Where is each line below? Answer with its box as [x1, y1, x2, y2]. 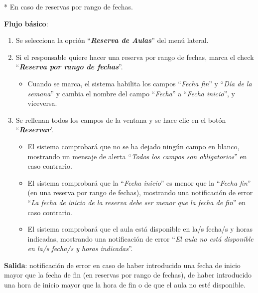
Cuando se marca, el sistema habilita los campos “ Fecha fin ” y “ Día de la [27, 78, 252, 88]
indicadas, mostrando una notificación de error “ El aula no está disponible [27, 233, 254, 244]
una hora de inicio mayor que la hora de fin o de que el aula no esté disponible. [4, 280, 246, 290]
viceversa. [27, 98, 57, 108]
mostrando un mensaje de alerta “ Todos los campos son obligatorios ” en [27, 151, 247, 161]
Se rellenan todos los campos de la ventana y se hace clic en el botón [15, 114, 226, 125]
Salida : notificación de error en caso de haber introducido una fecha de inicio [4, 260, 241, 270]
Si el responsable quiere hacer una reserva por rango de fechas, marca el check [15, 51, 254, 62]
